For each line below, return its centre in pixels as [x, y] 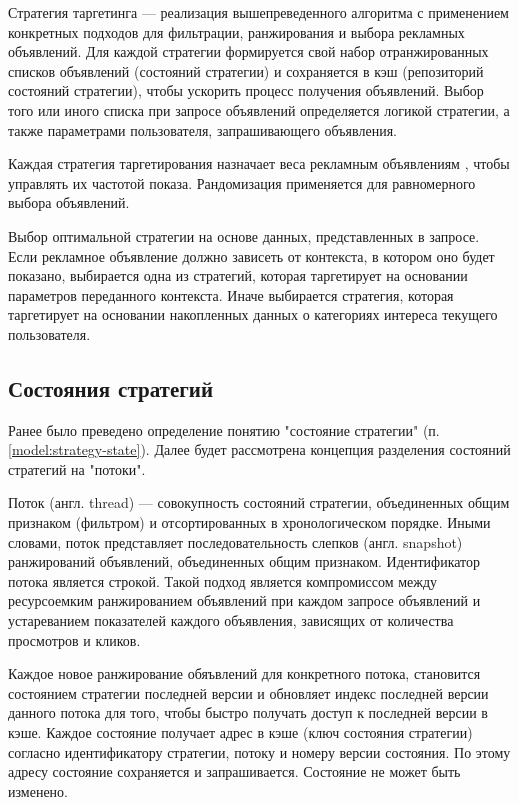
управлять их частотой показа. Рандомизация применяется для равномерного [242, 182]
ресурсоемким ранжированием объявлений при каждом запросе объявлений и [244, 600]
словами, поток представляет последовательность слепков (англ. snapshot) [235, 541]
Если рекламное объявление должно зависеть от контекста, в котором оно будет [251, 255]
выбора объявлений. [69, 202]
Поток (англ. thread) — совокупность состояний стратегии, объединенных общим [259, 502]
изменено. [38, 790]
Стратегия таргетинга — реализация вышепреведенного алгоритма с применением [258, 12]
